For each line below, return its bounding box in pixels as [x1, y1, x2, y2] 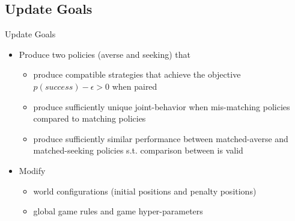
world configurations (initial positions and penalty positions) [33, 184, 257, 197]
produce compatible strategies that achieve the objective [33, 68, 241, 81]
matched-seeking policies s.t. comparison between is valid [33, 144, 243, 157]
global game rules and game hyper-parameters [33, 205, 203, 217]
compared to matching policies [33, 112, 146, 125]
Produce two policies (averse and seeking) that [19, 48, 190, 60]
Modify [19, 164, 46, 176]
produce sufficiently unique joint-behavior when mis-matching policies [33, 100, 290, 113]
